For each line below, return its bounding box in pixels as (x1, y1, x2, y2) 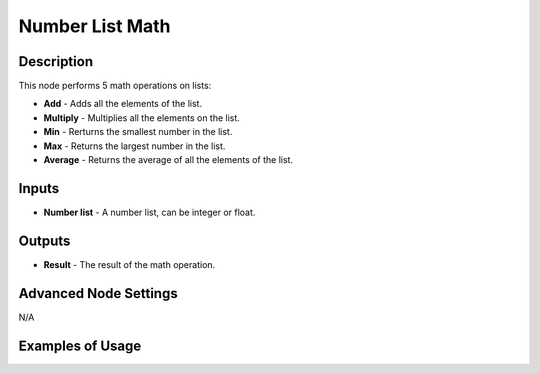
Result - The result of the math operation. (43, 258, 216, 270)
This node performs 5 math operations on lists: (18, 80, 212, 92)
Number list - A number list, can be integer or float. (43, 206, 256, 218)
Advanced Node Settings (18, 285, 179, 302)
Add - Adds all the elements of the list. (43, 98, 203, 110)
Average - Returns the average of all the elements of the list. (43, 154, 294, 166)
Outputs (18, 232, 71, 249)
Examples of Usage (18, 337, 142, 354)
